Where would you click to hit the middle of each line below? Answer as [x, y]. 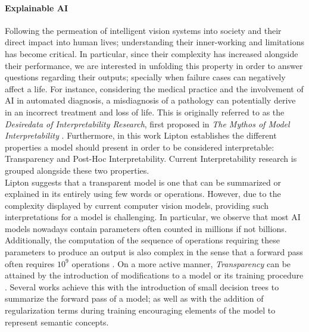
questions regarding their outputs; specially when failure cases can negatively [145, 77]
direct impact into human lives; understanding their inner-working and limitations [154, 42]
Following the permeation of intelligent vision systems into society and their [143, 30]
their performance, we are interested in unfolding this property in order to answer [154, 65]
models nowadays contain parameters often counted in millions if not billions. [146, 228]
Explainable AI [36, 7]
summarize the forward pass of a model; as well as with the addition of [134, 298]
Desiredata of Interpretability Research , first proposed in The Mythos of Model [147, 123]
